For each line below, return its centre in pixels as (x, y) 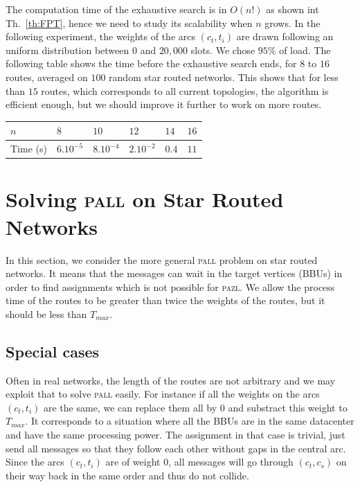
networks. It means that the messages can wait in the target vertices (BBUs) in (174, 273)
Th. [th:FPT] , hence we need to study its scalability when (129, 23)
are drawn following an (285, 36)
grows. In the (292, 23)
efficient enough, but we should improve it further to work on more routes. (164, 104)
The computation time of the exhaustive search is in (116, 9)
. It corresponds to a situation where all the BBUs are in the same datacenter (190, 421)
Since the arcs (35, 462)
